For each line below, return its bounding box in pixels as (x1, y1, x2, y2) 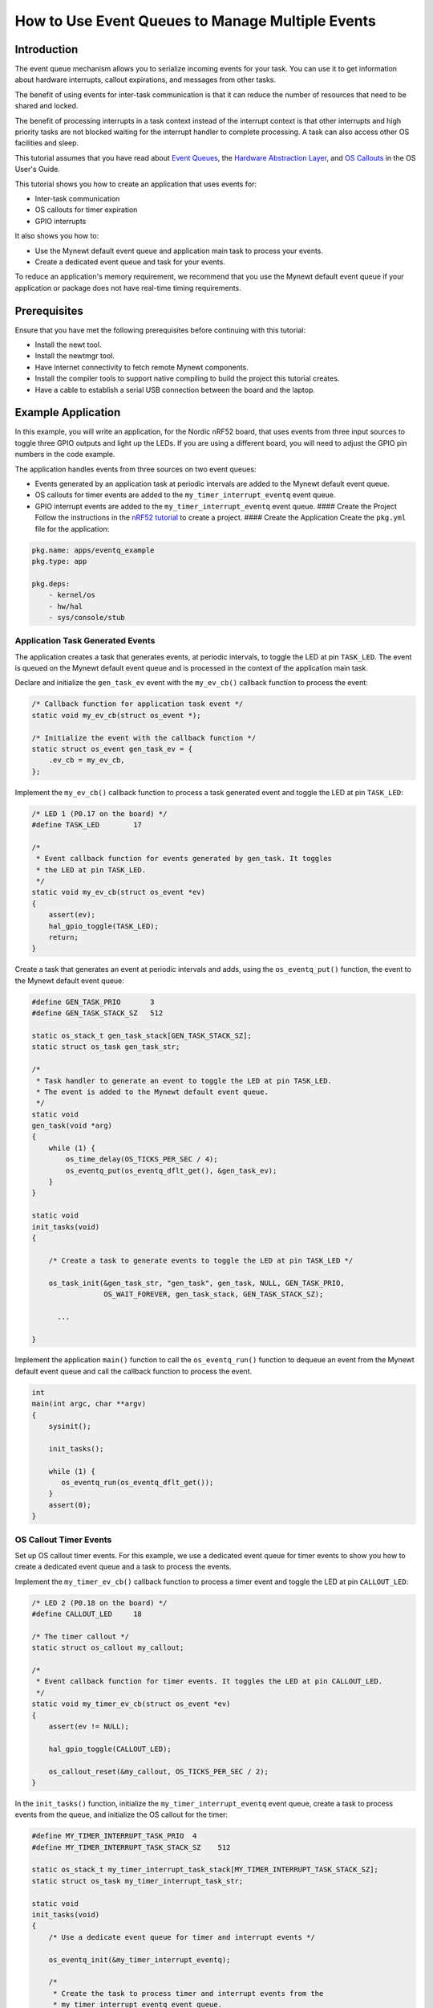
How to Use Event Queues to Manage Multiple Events (14, 12, 376, 30)
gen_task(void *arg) (31, 1121, 112, 1130)
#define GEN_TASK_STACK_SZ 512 (31, 1009, 164, 1018)
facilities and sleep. (14, 138, 79, 148)
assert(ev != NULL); (48, 1721, 130, 1731)
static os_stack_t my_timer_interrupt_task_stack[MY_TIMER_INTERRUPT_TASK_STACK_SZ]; (31, 1865, 378, 1875)
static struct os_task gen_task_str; (31, 1043, 180, 1051)
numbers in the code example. (14, 450, 115, 459)
